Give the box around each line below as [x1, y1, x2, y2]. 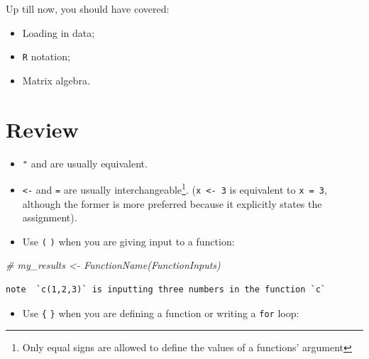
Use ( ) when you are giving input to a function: [22, 233, 235, 248]
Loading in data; [22, 25, 95, 40]
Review [6, 114, 79, 143]
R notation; [22, 49, 70, 64]
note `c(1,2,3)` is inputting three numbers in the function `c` [6, 284, 326, 294]
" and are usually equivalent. [22, 155, 148, 170]
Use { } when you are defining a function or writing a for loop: [22, 305, 299, 320]
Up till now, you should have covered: [6, 1, 170, 16]
